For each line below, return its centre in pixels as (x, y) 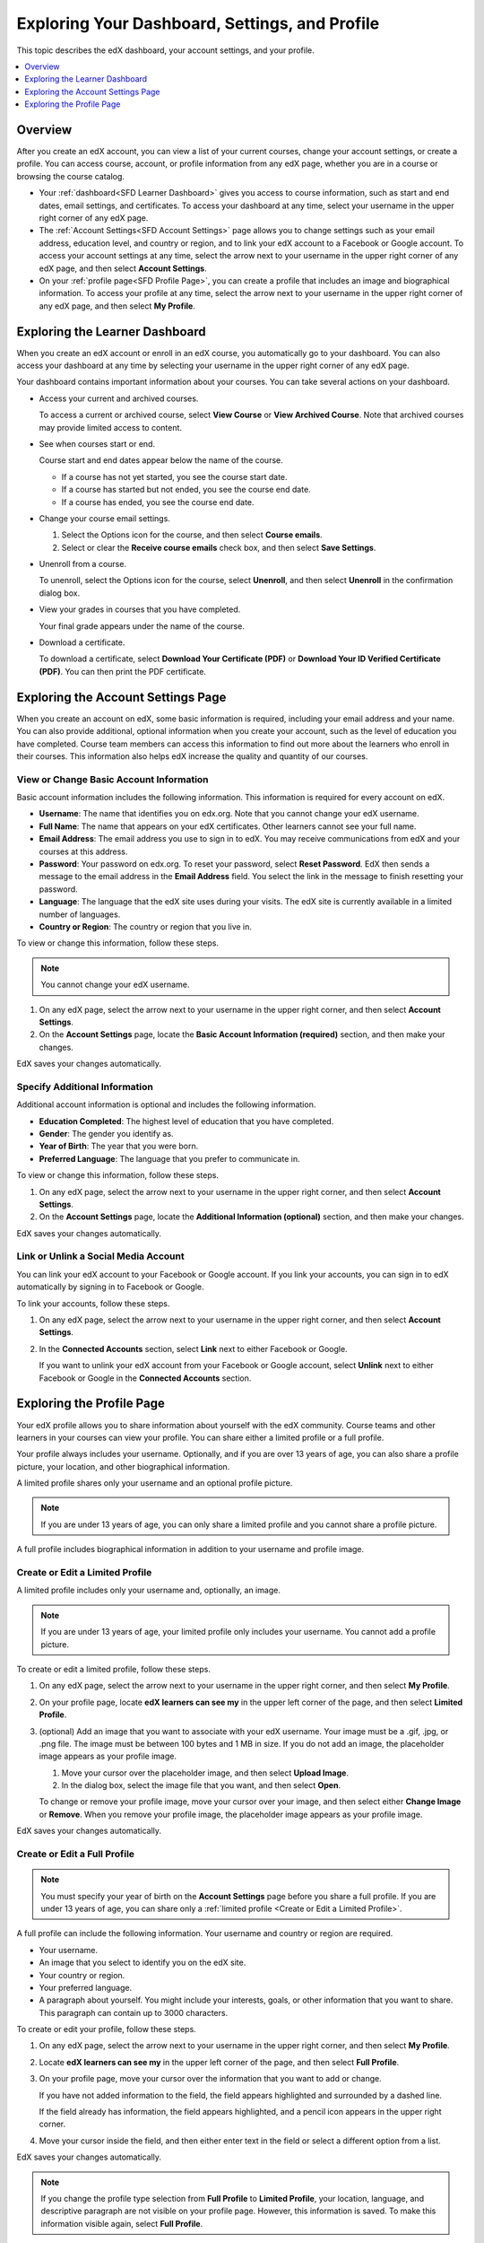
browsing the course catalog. (71, 176)
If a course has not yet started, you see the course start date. (174, 476)
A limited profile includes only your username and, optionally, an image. (149, 1590)
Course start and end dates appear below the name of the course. (161, 460)
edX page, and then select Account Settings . (123, 268)
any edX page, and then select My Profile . (117, 306)
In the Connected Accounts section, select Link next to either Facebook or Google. (194, 1348)
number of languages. (80, 914)
